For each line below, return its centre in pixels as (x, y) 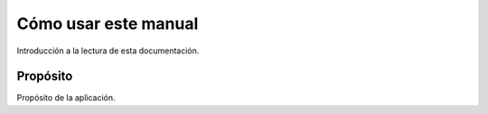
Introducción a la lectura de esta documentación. (108, 51)
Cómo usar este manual (108, 24)
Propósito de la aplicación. (66, 98)
